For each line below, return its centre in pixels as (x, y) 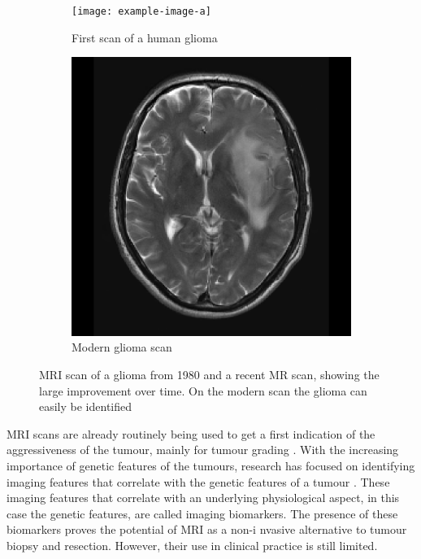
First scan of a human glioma (145, 37)
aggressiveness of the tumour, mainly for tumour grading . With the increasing (203, 450)
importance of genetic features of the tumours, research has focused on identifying (211, 465)
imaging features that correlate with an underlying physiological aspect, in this (203, 498)
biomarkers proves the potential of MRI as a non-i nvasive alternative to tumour (207, 529)
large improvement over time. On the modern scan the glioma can (203, 390)
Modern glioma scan (122, 347)
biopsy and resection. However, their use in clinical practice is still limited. (192, 545)
